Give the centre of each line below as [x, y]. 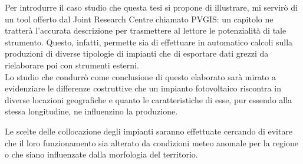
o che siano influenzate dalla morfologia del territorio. [101, 154]
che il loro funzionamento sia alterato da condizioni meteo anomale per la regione [151, 142]
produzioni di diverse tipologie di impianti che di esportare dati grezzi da [137, 53]
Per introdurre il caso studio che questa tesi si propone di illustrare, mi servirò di [151, 7]
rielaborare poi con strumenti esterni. [72, 65]
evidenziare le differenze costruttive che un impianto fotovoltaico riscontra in [143, 88]
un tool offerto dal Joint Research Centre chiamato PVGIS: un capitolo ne [139, 19]
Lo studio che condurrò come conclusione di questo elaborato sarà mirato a [140, 76]
